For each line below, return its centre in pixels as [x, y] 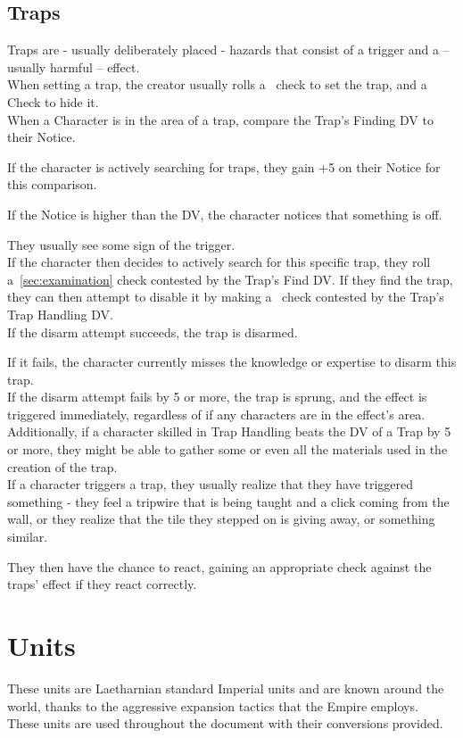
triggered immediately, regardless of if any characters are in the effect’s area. [216, 414]
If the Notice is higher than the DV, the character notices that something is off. [225, 214]
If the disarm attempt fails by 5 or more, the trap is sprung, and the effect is [217, 397]
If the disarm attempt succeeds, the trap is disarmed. [153, 332]
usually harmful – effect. [74, 66]
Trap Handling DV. [60, 314]
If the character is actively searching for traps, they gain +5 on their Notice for [224, 166]
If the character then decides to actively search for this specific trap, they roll [219, 262]
